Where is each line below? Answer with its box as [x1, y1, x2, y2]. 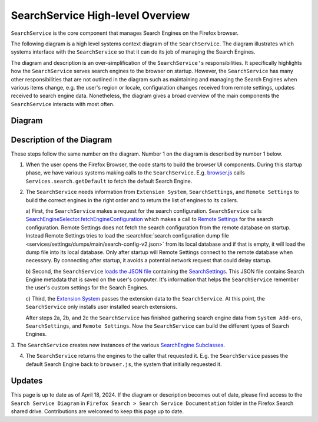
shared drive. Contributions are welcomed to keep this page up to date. [11, 408, 184, 415]
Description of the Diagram [11, 134, 112, 144]
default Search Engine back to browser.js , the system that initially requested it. [25, 360, 222, 368]
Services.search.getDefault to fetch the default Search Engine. [25, 177, 193, 184]
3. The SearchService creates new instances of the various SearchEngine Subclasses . [11, 341, 226, 348]
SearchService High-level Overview [11, 9, 190, 22]
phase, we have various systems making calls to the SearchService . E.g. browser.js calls [25, 169, 245, 176]
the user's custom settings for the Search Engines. [25, 284, 148, 291]
